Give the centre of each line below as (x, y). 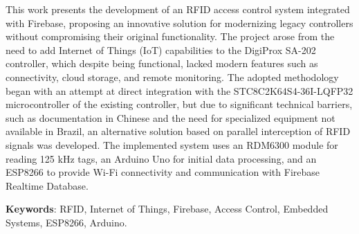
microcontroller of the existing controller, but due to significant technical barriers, (179, 104)
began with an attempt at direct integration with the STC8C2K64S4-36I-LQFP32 (179, 90)
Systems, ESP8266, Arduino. (66, 222)
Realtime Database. (47, 185)
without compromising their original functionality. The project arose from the (170, 36)
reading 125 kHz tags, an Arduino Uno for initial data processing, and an (161, 158)
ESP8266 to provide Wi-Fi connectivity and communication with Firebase (163, 172)
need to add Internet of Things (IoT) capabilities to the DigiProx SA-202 (161, 49)
